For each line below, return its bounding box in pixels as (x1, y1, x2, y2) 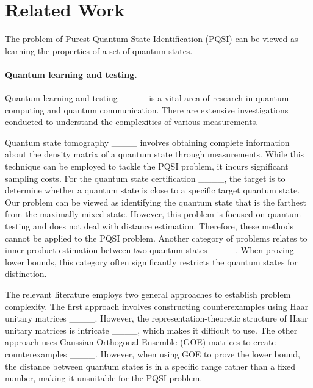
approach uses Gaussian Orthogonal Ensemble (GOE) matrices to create (5, 336, 276, 348)
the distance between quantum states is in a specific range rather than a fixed (5, 359, 296, 372)
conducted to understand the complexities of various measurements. (5, 115, 259, 128)
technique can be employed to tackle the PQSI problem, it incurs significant (5, 160, 289, 173)
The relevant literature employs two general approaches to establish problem (5, 288, 291, 301)
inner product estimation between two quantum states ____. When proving (5, 243, 294, 256)
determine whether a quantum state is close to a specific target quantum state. (5, 184, 300, 196)
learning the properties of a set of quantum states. (5, 44, 193, 57)
